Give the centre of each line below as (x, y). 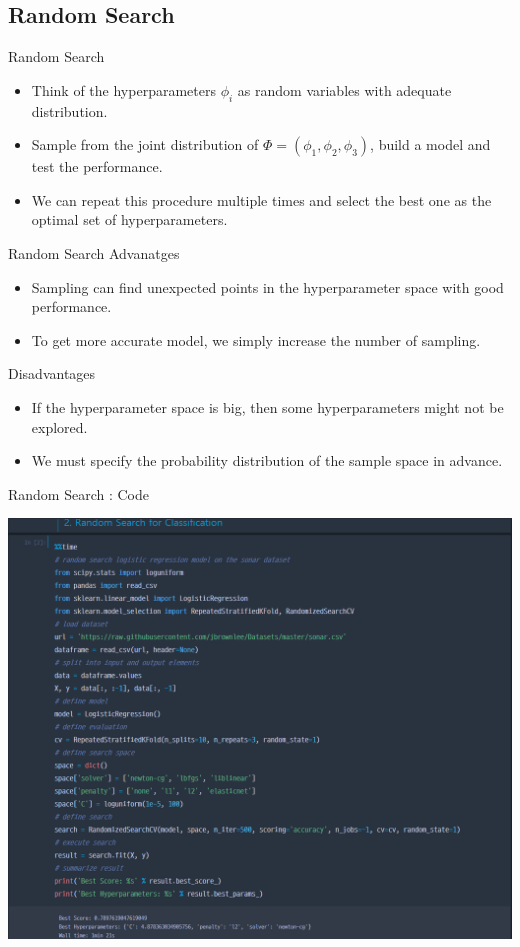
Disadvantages (52, 373)
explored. (59, 426)
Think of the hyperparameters (123, 89)
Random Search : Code (79, 493)
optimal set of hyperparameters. (129, 219)
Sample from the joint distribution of (145, 144)
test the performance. (97, 166)
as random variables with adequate (344, 89)
